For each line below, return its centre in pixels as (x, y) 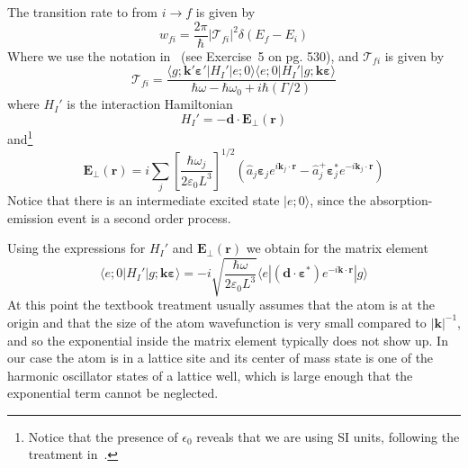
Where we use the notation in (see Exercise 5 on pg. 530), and (183, 55)
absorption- (401, 199)
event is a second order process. (144, 217)
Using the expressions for (76, 248)
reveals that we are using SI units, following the (328, 436)
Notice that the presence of (103, 436)
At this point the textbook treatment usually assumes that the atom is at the (221, 305)
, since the (338, 199)
